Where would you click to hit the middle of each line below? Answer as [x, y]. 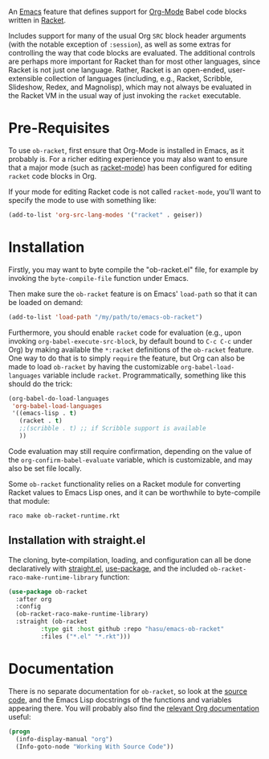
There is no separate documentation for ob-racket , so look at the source [128, 691]
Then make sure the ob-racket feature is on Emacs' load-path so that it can [133, 294]
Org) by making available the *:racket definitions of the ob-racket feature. [131, 349]
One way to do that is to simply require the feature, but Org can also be [126, 358]
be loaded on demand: [46, 302]
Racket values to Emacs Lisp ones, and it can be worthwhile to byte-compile [134, 492]
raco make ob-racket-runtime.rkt [64, 516]
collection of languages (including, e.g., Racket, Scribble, [138, 78]
